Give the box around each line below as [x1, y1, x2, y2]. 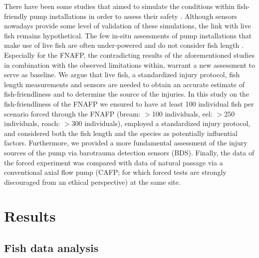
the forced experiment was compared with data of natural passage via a [4, 157, 223, 167]
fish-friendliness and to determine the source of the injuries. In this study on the [4, 89, 250, 99]
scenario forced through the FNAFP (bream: [4, 108, 141, 119]
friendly [4, 10, 27, 21]
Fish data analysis [4, 240, 99, 256]
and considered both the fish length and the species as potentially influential [4, 128, 238, 138]
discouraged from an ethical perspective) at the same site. [4, 176, 181, 187]
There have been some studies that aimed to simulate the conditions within [4, 1, 235, 11]
